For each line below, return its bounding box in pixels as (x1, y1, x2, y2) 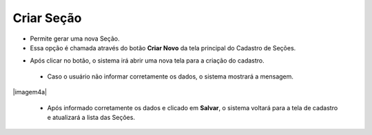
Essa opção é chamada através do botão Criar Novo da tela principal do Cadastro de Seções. (30, 43, 296, 52)
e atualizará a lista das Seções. (47, 113, 136, 121)
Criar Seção (12, 10, 82, 25)
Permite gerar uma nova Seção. (30, 34, 120, 43)
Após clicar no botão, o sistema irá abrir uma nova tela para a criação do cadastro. (30, 56, 265, 65)
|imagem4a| (12, 88, 48, 96)
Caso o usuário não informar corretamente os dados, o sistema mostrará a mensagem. (47, 72, 294, 81)
